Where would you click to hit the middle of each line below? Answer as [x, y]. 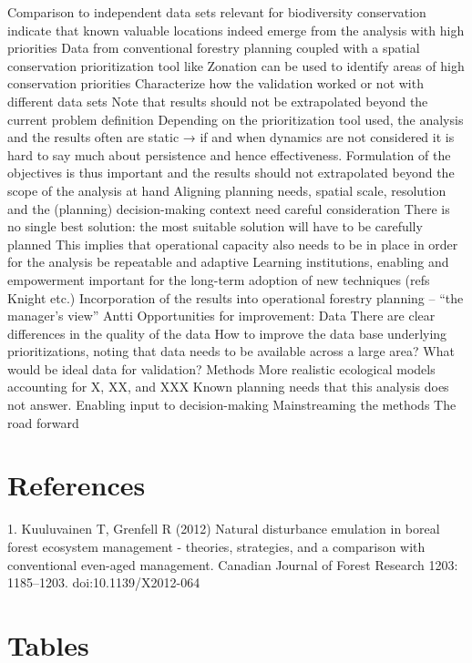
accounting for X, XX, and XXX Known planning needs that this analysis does [228, 387]
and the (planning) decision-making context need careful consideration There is [229, 208]
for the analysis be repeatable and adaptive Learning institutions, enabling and [228, 262]
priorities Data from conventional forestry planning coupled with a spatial [214, 48]
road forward [43, 422]
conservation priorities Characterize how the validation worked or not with [215, 83]
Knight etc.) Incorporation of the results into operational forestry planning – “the [236, 297]
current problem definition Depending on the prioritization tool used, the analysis [236, 119]
